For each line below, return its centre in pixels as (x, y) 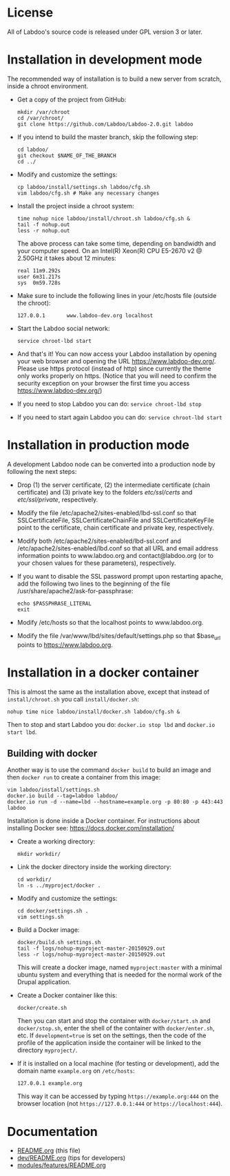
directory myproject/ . (47, 1050)
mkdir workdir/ (39, 854)
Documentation (53, 1132)
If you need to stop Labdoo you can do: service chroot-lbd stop (109, 403)
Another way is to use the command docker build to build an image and (109, 770)
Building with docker (52, 753)
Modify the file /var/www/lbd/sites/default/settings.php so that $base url (119, 636)
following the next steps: (42, 471)
